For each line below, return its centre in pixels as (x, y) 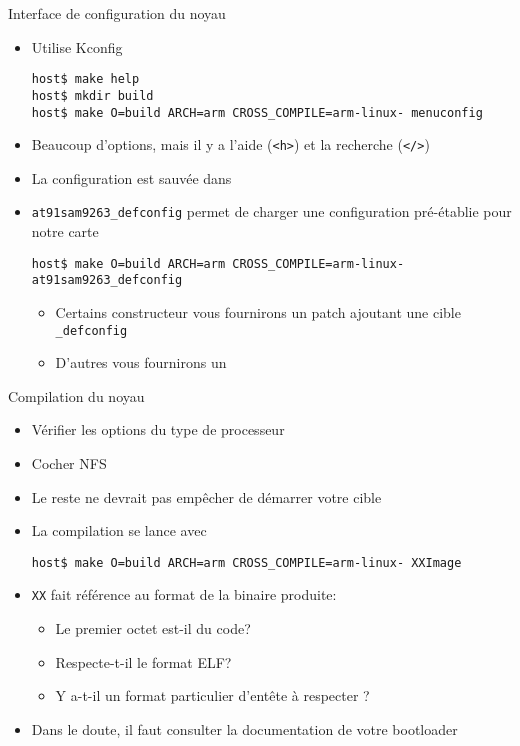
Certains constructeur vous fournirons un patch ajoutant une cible (258, 311)
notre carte (65, 231)
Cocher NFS (69, 463)
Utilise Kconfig (77, 46)
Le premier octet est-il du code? (153, 628)
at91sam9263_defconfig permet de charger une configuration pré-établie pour (271, 211)
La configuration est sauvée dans (131, 177)
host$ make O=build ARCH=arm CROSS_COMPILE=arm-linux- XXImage (246, 562)
